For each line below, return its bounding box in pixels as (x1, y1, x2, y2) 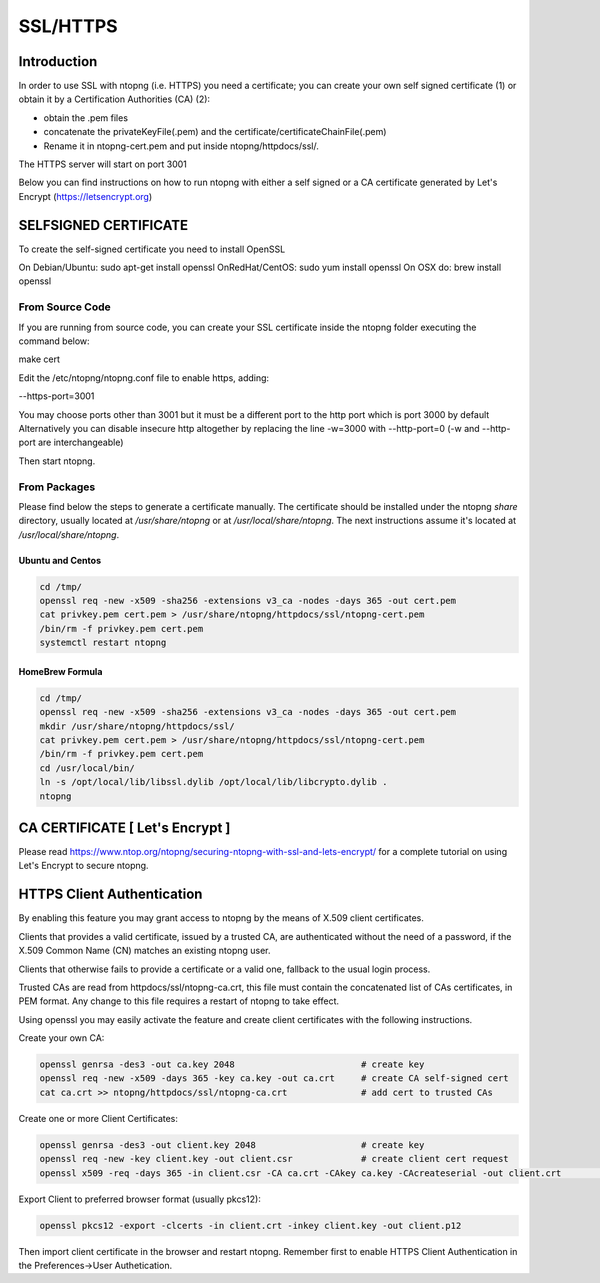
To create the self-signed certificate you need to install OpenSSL (18, 243, 286, 255)
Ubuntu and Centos (18, 554, 102, 566)
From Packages (18, 480, 96, 494)
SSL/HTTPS (18, 15, 119, 37)
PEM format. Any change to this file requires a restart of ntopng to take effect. (18, 995, 340, 1007)
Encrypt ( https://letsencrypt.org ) (18, 190, 153, 202)
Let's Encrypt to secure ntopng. (18, 860, 149, 872)
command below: (18, 335, 90, 347)
